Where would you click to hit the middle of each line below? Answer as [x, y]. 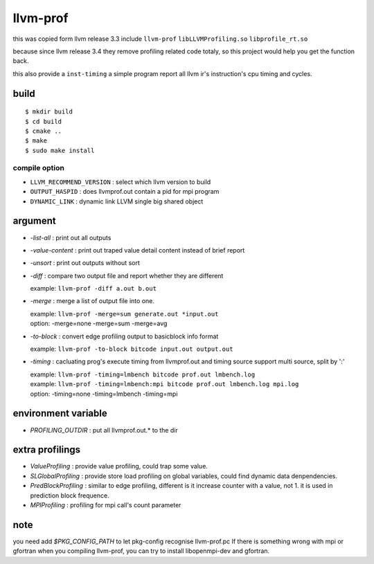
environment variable [60, 413]
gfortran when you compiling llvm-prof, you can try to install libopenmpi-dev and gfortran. [141, 551]
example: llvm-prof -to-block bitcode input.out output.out [132, 349]
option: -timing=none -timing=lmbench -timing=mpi [104, 394]
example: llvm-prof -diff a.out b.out [93, 289]
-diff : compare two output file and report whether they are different [127, 275]
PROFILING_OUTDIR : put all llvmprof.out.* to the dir [104, 430]
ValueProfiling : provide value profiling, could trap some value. [119, 466]
